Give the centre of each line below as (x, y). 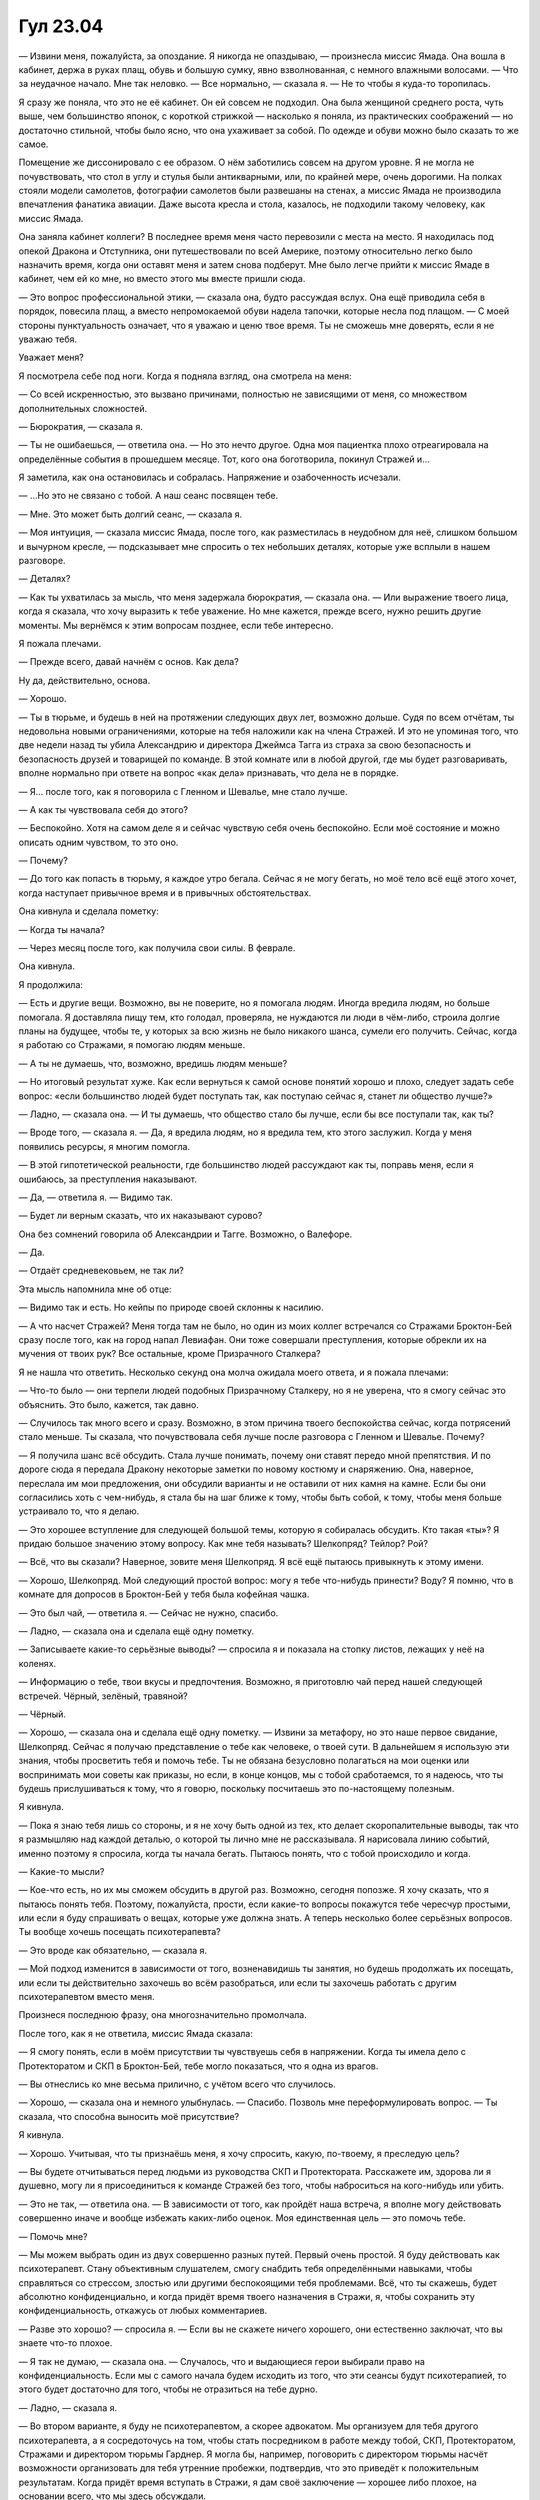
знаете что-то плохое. (65, 2343)
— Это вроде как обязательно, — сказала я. (113, 1950)
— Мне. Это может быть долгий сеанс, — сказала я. (130, 514)
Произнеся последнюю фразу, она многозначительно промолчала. (162, 2015)
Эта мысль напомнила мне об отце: (95, 1289)
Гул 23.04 (61, 26)
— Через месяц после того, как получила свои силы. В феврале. (157, 948)
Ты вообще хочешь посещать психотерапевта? (119, 1932)
